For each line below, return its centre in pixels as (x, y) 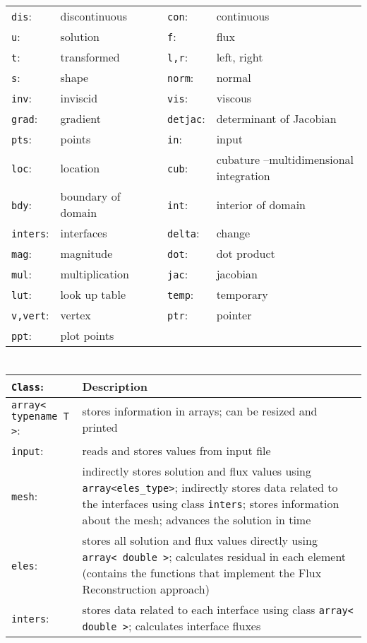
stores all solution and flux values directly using (200, 541)
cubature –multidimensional (285, 159)
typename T (40, 417)
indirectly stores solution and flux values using (197, 471)
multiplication (95, 274)
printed (100, 427)
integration (243, 176)
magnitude (86, 253)
